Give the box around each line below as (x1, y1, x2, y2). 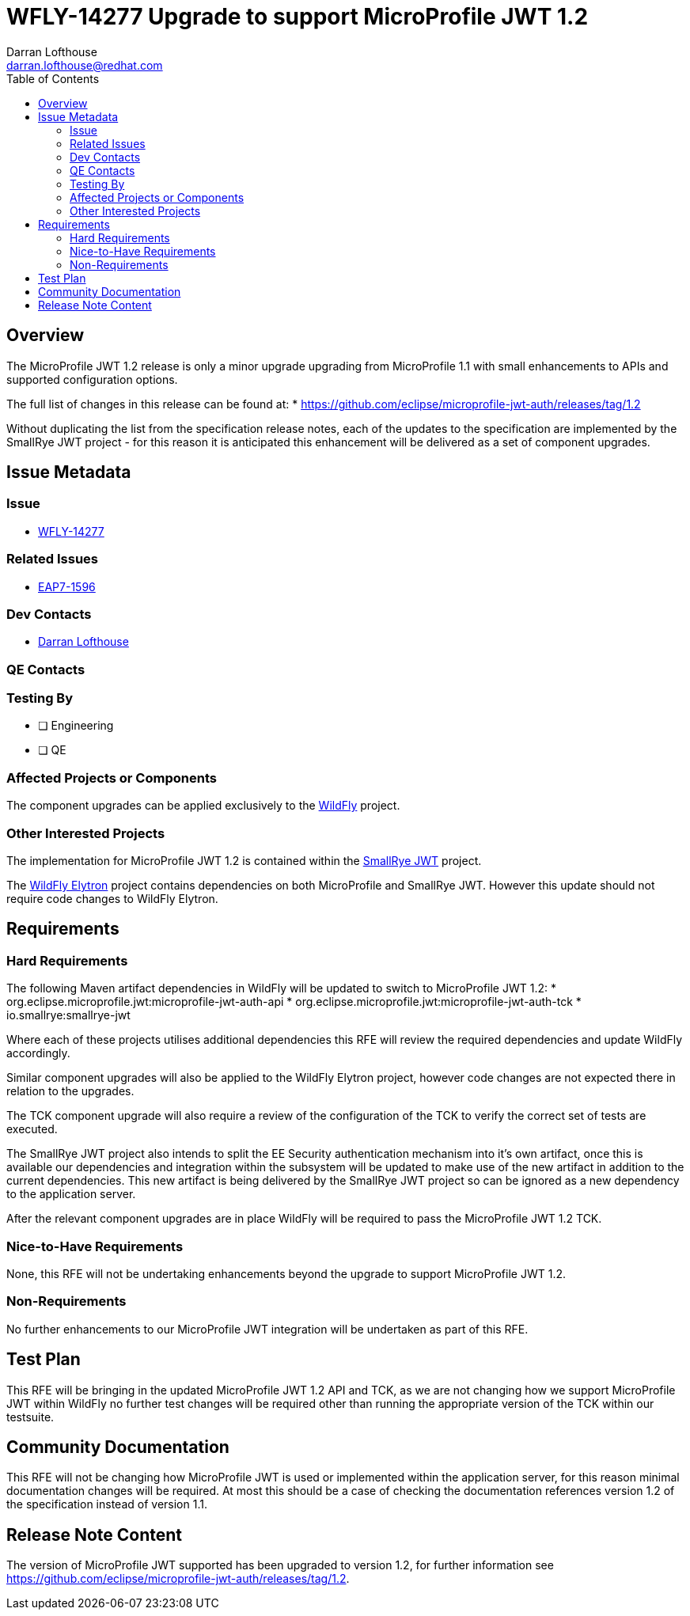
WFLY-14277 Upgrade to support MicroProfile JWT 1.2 (6, 3, 589, 30)
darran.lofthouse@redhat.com (6, 58, 163, 72)
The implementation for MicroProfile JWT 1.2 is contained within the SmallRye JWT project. (6, 853, 482, 867)
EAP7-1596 (38, 579, 96, 594)
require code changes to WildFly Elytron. (6, 891, 218, 905)
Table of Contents (6, 71, 100, 85)
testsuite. (6, 1409, 55, 1424)
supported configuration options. (6, 372, 178, 386)
